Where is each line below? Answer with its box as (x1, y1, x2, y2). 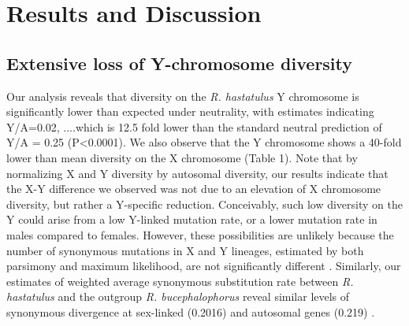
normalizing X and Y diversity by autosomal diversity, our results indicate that (6, 165, 389, 181)
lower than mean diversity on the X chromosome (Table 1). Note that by (6, 149, 358, 165)
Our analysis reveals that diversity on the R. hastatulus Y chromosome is (6, 87, 359, 104)
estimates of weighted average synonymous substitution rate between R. (6, 272, 354, 289)
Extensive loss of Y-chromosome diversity (6, 50, 353, 75)
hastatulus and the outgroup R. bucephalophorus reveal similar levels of (6, 288, 350, 305)
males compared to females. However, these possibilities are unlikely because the (6, 226, 394, 243)
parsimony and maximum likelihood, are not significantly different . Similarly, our (6, 257, 401, 274)
